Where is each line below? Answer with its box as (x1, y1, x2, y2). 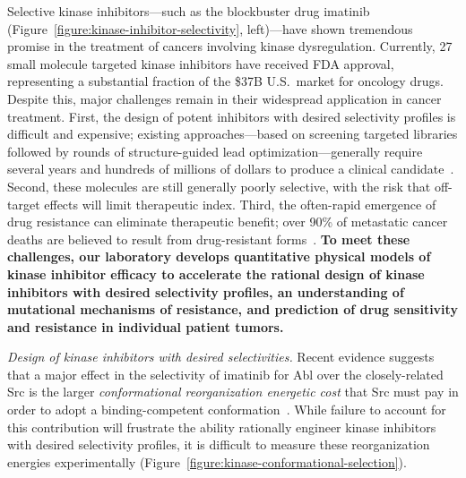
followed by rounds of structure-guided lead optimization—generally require (7, 141, 423, 160)
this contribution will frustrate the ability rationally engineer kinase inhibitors (7, 417, 436, 436)
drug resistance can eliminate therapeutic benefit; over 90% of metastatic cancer (7, 212, 448, 231)
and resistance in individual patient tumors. (7, 317, 284, 336)
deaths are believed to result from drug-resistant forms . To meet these (7, 229, 410, 248)
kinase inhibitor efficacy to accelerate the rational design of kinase (7, 264, 425, 283)
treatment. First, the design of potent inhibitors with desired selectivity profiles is (7, 107, 456, 125)
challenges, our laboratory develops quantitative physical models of (7, 247, 431, 266)
